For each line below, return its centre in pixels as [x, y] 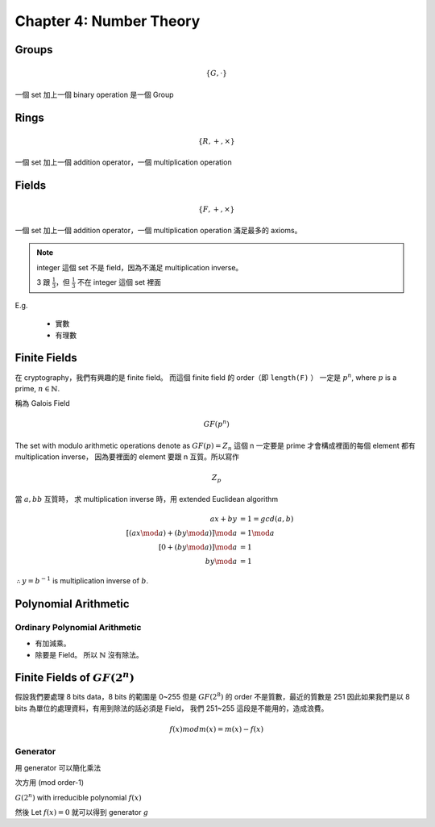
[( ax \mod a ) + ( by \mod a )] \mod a [182, 533]
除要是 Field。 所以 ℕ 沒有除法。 [89, 654]
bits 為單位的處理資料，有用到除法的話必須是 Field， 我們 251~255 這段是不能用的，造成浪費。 [172, 708]
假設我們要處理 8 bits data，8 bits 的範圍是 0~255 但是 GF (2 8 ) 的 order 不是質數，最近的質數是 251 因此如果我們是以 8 [212, 696]
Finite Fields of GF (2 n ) [75, 677]
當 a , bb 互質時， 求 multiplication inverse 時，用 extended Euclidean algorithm [147, 499]
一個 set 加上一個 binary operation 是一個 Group [94, 94]
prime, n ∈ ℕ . [37, 388]
